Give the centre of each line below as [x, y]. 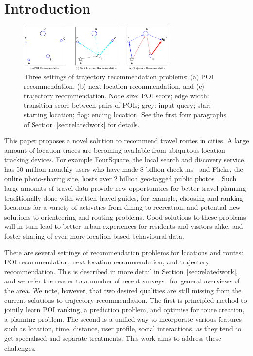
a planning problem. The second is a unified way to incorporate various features [123, 319]
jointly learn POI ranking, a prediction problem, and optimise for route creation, [125, 309]
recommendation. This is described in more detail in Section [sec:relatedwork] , [121, 271]
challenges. [20, 347]
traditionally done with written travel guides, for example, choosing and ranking [124, 197]
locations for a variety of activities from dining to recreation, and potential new [123, 207]
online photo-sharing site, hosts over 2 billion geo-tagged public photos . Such [120, 178]
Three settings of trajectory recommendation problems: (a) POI [119, 76]
